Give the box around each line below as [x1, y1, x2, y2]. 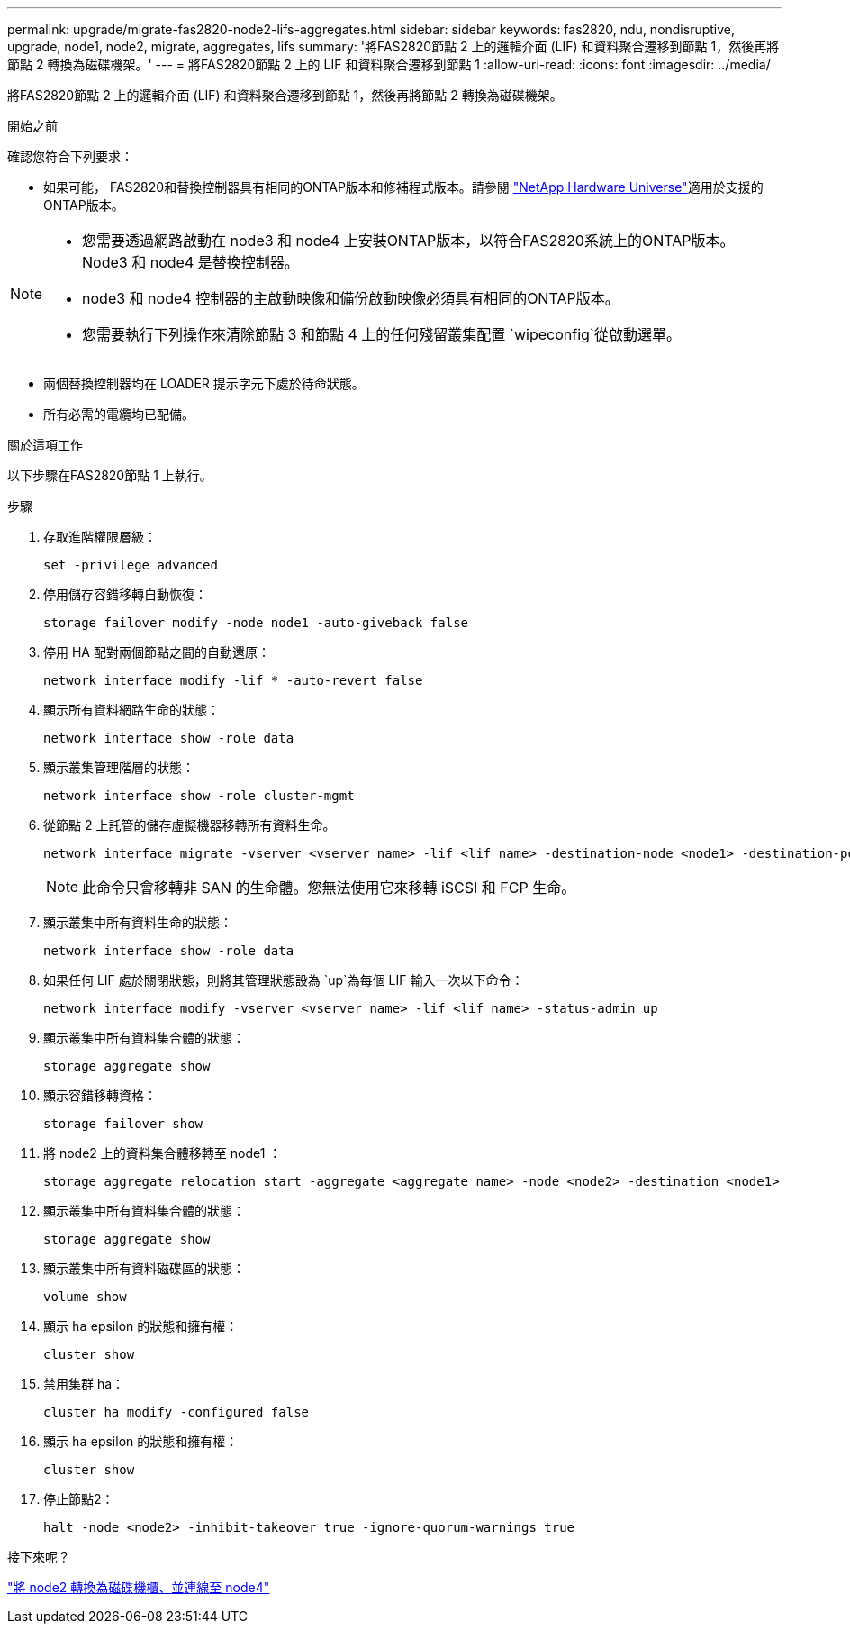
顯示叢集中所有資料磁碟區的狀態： [43, 1261, 245, 1276]
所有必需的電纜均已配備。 [43, 406, 194, 422]
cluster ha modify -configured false [43, 1405, 310, 1419]
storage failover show [43, 1116, 203, 1131]
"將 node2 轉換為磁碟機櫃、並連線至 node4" [7, 1580, 270, 1595]
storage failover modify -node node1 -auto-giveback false [43, 615, 469, 630]
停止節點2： [43, 1491, 114, 1507]
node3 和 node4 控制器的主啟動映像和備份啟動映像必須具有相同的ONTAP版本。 [82, 289, 619, 307]
